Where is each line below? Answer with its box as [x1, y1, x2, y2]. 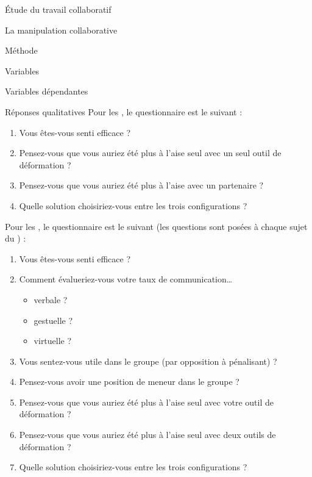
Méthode [5, 44, 38, 57]
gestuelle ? [34, 314, 73, 326]
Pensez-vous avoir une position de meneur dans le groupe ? [19, 375, 239, 388]
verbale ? [34, 293, 68, 306]
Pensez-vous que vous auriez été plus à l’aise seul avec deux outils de [19, 428, 276, 441]
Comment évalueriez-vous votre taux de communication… [19, 273, 233, 285]
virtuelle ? [34, 334, 72, 347]
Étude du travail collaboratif [5, 3, 112, 15]
